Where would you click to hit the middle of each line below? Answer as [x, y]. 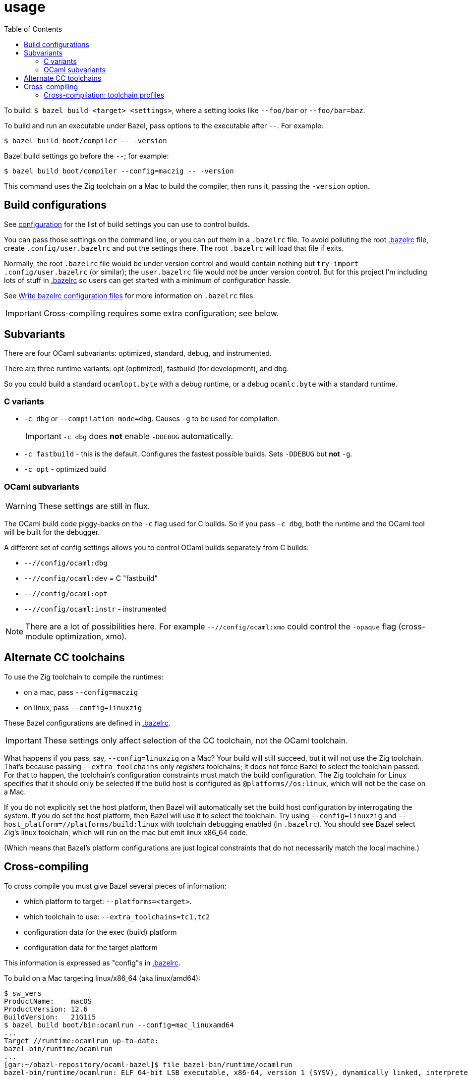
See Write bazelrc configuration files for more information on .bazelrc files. [130, 295]
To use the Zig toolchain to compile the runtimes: [84, 677]
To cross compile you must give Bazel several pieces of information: [115, 886]
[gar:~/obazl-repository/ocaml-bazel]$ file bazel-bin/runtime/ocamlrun [148, 1064]
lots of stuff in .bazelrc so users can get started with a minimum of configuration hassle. [147, 280]
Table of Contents [33, 29]
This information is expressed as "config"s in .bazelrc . [92, 963]
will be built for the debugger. [52, 532]
